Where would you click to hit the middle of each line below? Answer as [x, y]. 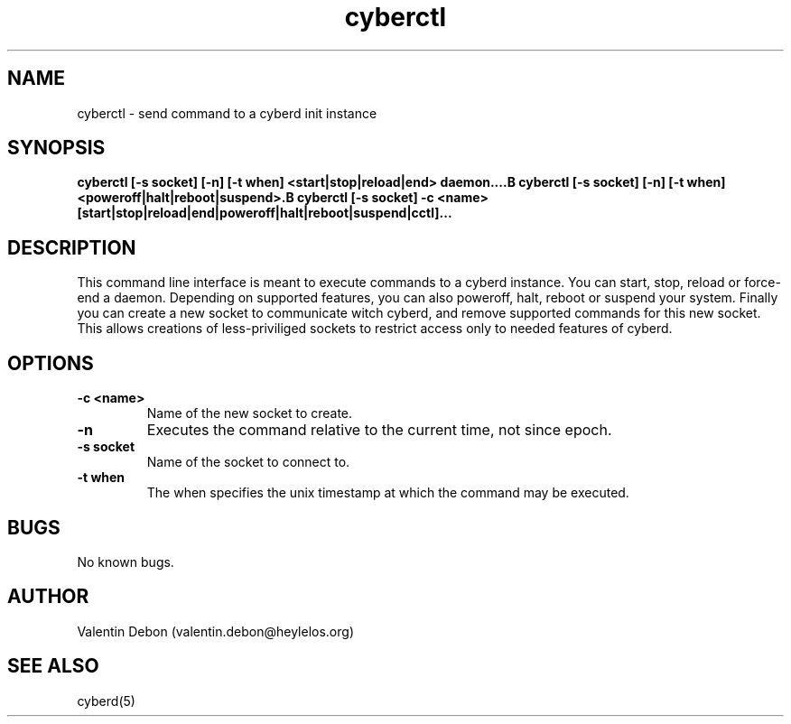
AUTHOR [48, 597]
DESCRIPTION [72, 247]
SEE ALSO [53, 666]
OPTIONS [51, 363]
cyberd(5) [106, 701]
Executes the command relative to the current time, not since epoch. [379, 430]
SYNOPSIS [56, 148]
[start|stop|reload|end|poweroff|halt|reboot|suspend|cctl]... [265, 213]
